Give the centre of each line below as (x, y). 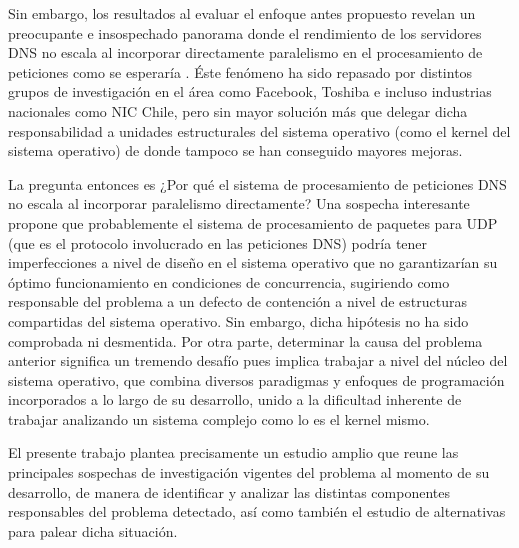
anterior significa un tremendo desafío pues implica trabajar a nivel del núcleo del (258, 360)
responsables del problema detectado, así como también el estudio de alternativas (257, 511)
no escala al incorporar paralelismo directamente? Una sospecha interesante (239, 203)
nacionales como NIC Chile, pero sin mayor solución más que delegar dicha (238, 110)
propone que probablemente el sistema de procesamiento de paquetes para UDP (253, 222)
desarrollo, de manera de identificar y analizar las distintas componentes (229, 491)
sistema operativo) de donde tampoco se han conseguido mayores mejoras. (235, 150)
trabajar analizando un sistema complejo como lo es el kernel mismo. (219, 418)
